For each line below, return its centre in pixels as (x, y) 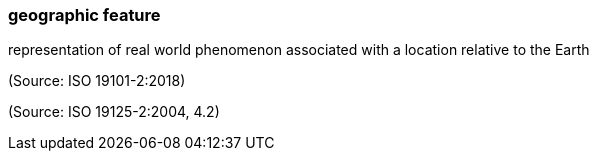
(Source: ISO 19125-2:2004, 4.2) (114, 112)
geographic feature (84, 15)
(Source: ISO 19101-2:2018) (97, 81)
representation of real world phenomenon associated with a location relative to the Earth (299, 50)
